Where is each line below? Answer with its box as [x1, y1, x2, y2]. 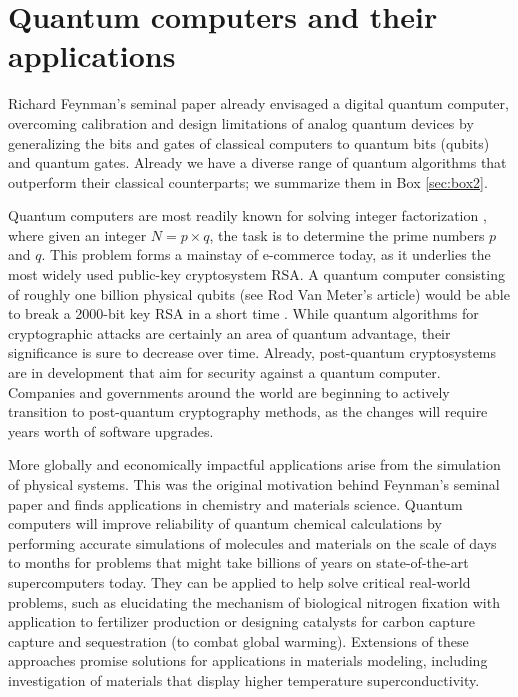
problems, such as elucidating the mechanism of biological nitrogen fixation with [8, 591, 500, 612]
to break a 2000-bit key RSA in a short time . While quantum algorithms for [8, 303, 479, 324]
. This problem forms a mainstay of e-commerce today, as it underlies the [41, 244, 491, 265]
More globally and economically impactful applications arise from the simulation [8, 454, 501, 475]
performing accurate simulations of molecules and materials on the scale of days [8, 532, 497, 553]
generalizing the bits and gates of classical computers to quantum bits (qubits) [8, 132, 490, 153]
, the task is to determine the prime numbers [209, 224, 485, 245]
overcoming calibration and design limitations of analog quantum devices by [8, 112, 474, 133]
